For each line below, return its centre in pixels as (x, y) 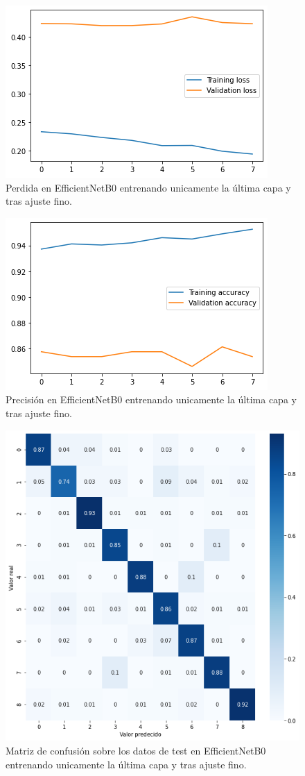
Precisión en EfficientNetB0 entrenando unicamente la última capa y (151, 399)
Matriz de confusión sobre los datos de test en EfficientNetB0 (136, 750)
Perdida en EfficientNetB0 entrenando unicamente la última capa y (148, 187)
